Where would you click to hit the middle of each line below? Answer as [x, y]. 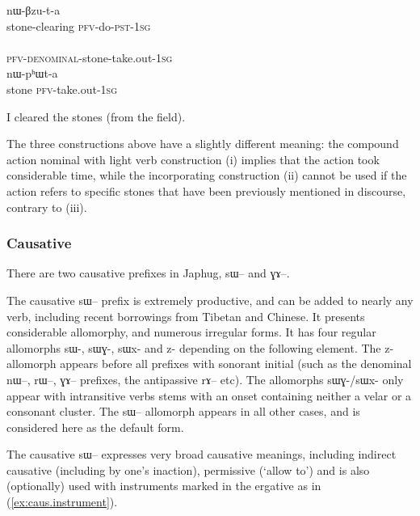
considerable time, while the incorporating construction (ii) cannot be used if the [207, 175]
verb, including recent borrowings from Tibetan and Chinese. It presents [186, 316]
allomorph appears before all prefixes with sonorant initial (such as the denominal [209, 364]
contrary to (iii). [47, 207]
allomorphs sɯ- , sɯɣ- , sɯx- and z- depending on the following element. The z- [200, 347]
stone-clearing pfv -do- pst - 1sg [79, 25]
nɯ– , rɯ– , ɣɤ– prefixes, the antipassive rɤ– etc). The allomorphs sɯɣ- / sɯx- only [205, 379]
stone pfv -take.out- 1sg [62, 89]
